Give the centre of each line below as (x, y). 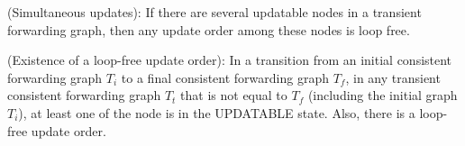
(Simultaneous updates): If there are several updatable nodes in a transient (214, 12)
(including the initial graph (383, 95)
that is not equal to (234, 95)
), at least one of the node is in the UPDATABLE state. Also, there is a (217, 112)
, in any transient (393, 77)
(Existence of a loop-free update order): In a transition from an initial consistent (230, 60)
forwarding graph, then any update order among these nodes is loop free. (209, 29)
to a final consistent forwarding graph (225, 77)
